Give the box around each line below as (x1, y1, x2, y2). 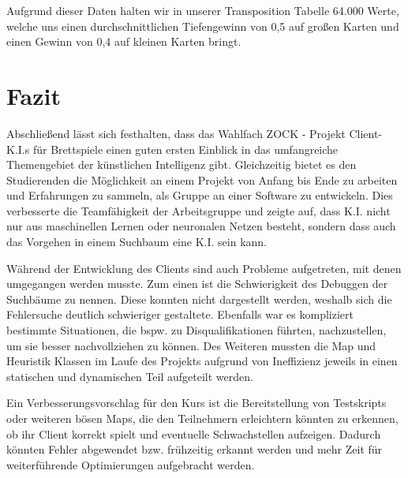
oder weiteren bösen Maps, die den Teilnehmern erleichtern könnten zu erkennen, (6, 410, 399, 426)
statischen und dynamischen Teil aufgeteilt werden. (6, 368, 253, 384)
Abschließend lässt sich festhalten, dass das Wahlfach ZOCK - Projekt (6, 125, 346, 141)
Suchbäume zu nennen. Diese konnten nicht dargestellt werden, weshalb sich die (6, 290, 392, 307)
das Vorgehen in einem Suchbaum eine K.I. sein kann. (6, 233, 267, 250)
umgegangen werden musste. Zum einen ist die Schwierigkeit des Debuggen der (6, 275, 388, 292)
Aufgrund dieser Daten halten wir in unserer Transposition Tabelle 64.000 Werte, (6, 2, 399, 18)
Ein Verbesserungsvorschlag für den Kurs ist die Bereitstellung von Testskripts (6, 394, 387, 411)
